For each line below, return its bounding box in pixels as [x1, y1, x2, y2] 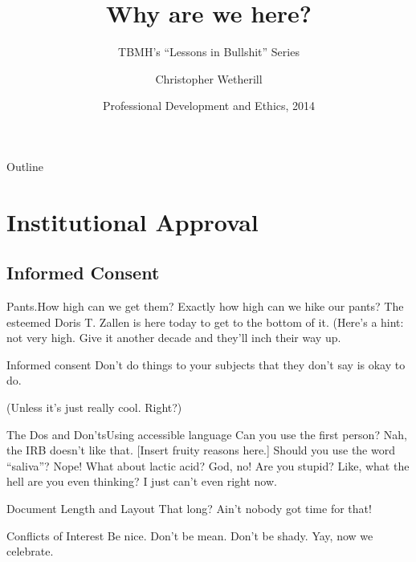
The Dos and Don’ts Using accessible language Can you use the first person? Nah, [6, 426, 407, 442]
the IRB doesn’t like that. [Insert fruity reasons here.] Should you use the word [6, 442, 395, 458]
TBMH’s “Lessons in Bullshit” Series [118, 43, 300, 60]
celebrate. [6, 543, 54, 560]
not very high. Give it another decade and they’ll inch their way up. [6, 329, 341, 346]
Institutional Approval [6, 205, 259, 238]
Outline [6, 157, 43, 174]
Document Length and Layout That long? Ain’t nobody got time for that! [6, 500, 372, 517]
